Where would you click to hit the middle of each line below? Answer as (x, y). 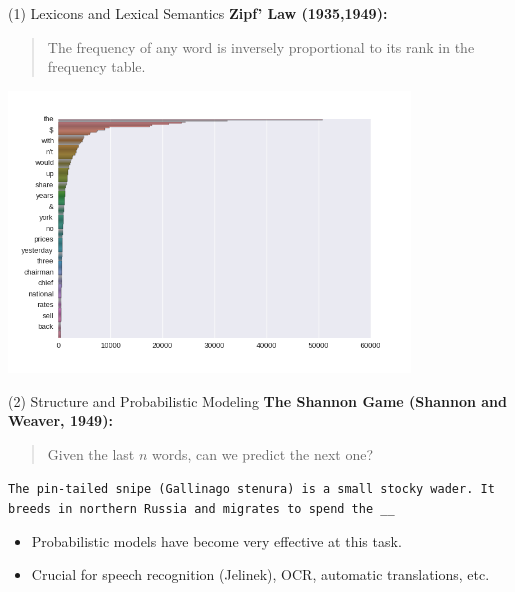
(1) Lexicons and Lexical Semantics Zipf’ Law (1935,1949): (198, 13)
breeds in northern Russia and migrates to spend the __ (201, 509)
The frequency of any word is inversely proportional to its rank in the (261, 46)
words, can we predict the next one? (263, 453)
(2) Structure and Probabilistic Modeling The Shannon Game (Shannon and (257, 400)
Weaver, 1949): (60, 420)
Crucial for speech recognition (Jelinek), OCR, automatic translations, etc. (260, 574)
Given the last (91, 453)
